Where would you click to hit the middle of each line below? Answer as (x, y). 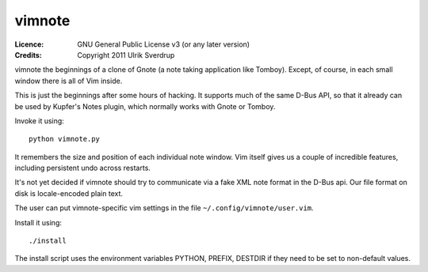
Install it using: (38, 222)
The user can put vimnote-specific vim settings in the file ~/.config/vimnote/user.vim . (164, 208)
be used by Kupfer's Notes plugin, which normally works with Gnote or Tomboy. (145, 106)
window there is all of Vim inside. (69, 81)
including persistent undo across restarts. (82, 168)
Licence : (29, 44)
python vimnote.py (65, 139)
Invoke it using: (40, 121)
